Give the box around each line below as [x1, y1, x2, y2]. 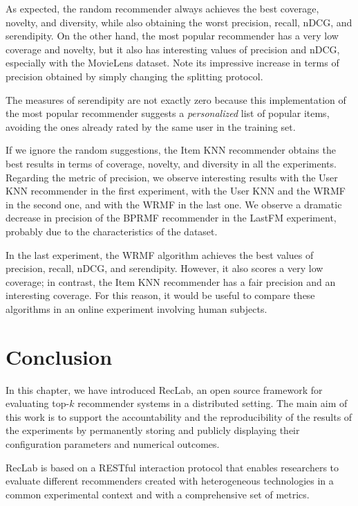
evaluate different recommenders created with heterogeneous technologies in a [6, 473, 334, 488]
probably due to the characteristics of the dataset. [6, 224, 218, 238]
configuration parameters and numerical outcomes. [6, 436, 220, 451]
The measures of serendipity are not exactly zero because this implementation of [6, 92, 346, 107]
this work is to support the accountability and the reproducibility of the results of [6, 409, 352, 424]
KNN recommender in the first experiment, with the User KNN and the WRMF [6, 183, 346, 198]
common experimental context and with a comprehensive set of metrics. [6, 487, 310, 501]
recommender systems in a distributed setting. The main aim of [77, 396, 348, 410]
